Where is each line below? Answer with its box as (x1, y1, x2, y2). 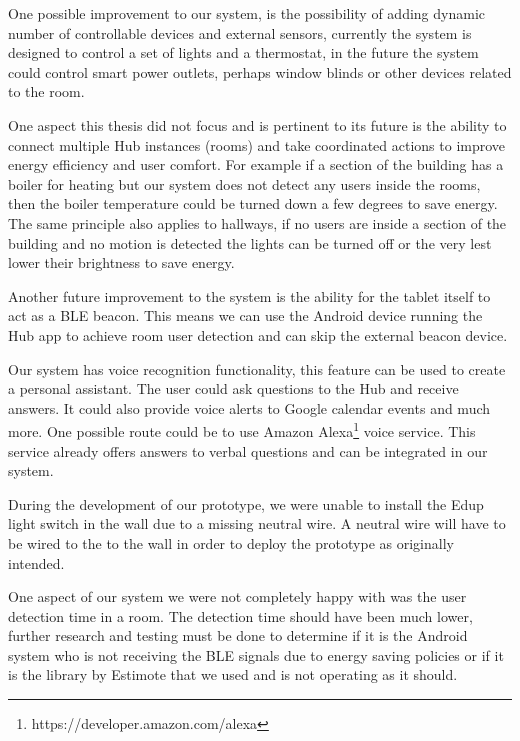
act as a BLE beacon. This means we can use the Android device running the (8, 305, 483, 326)
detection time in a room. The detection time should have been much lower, (8, 605, 473, 626)
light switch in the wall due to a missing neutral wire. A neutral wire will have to (8, 513, 506, 534)
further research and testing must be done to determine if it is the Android (8, 625, 468, 646)
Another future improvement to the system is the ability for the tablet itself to (8, 285, 491, 306)
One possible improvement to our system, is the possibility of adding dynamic (8, 3, 486, 23)
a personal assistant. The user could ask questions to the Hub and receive (8, 378, 459, 399)
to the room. (8, 81, 85, 102)
